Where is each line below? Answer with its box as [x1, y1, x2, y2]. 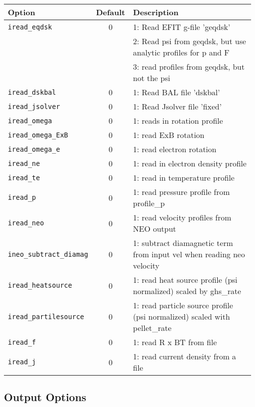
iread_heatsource [8, 281, 72, 289]
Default [96, 6, 126, 18]
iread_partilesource [8, 312, 84, 321]
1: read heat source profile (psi [133, 274, 238, 285]
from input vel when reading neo [133, 248, 245, 260]
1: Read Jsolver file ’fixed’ [133, 101, 222, 112]
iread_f [8, 338, 36, 346]
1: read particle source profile [133, 299, 233, 311]
